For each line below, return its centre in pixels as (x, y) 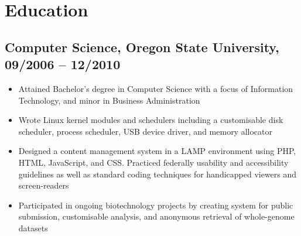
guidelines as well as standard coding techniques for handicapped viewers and (158, 174)
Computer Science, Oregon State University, (142, 47)
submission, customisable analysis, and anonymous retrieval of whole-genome (156, 216)
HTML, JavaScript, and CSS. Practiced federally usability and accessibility (153, 162)
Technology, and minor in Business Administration (109, 100)
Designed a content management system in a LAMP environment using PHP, (157, 151)
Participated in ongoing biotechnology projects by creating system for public (156, 205)
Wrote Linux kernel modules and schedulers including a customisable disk (151, 120)
